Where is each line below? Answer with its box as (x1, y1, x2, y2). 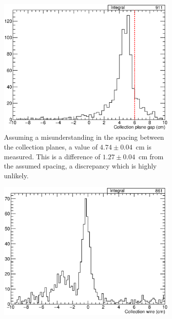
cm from (138, 151, 164, 161)
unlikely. (4, 170, 29, 180)
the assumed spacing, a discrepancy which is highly (4, 161, 157, 171)
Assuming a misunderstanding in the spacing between (4, 132, 164, 142)
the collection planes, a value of (4, 141, 98, 151)
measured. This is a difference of (4, 151, 100, 161)
